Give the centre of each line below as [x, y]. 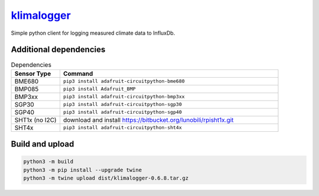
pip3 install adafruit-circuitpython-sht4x [123, 127]
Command [78, 74]
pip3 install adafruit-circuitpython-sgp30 [123, 104]
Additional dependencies [58, 50]
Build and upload [43, 144]
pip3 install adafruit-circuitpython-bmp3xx [124, 97]
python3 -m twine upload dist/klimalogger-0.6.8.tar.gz [106, 178]
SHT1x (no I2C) [35, 119]
